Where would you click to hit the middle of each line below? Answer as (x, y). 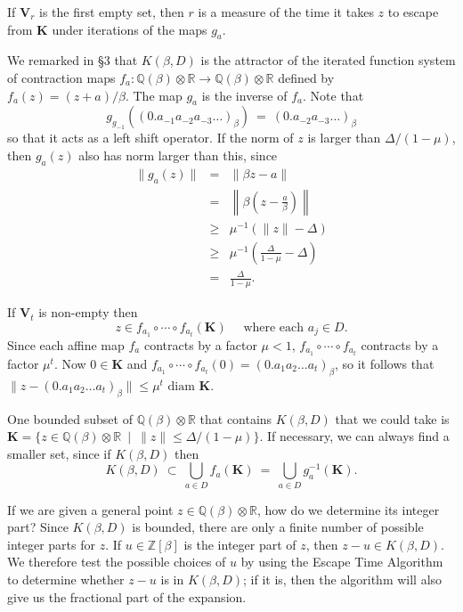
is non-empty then (88, 312)
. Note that (333, 95)
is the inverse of (244, 95)
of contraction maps (61, 77)
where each (274, 327)
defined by (306, 77)
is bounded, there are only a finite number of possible (278, 527)
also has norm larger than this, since (178, 155)
